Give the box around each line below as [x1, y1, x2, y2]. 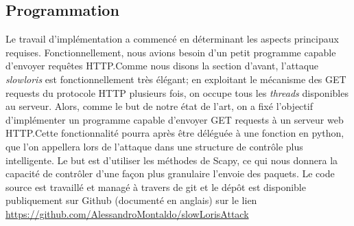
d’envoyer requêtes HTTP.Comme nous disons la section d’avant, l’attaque [5, 58, 319, 73]
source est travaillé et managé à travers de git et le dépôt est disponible [5, 179, 306, 194]
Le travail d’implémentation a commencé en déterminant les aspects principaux [5, 32, 339, 46]
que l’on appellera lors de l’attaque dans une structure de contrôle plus [5, 139, 303, 153]
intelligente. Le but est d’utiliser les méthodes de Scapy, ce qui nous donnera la [5, 152, 338, 167]
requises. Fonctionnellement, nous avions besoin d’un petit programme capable [5, 45, 336, 59]
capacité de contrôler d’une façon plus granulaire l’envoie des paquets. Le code [5, 166, 335, 181]
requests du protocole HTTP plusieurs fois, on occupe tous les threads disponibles [5, 85, 349, 100]
